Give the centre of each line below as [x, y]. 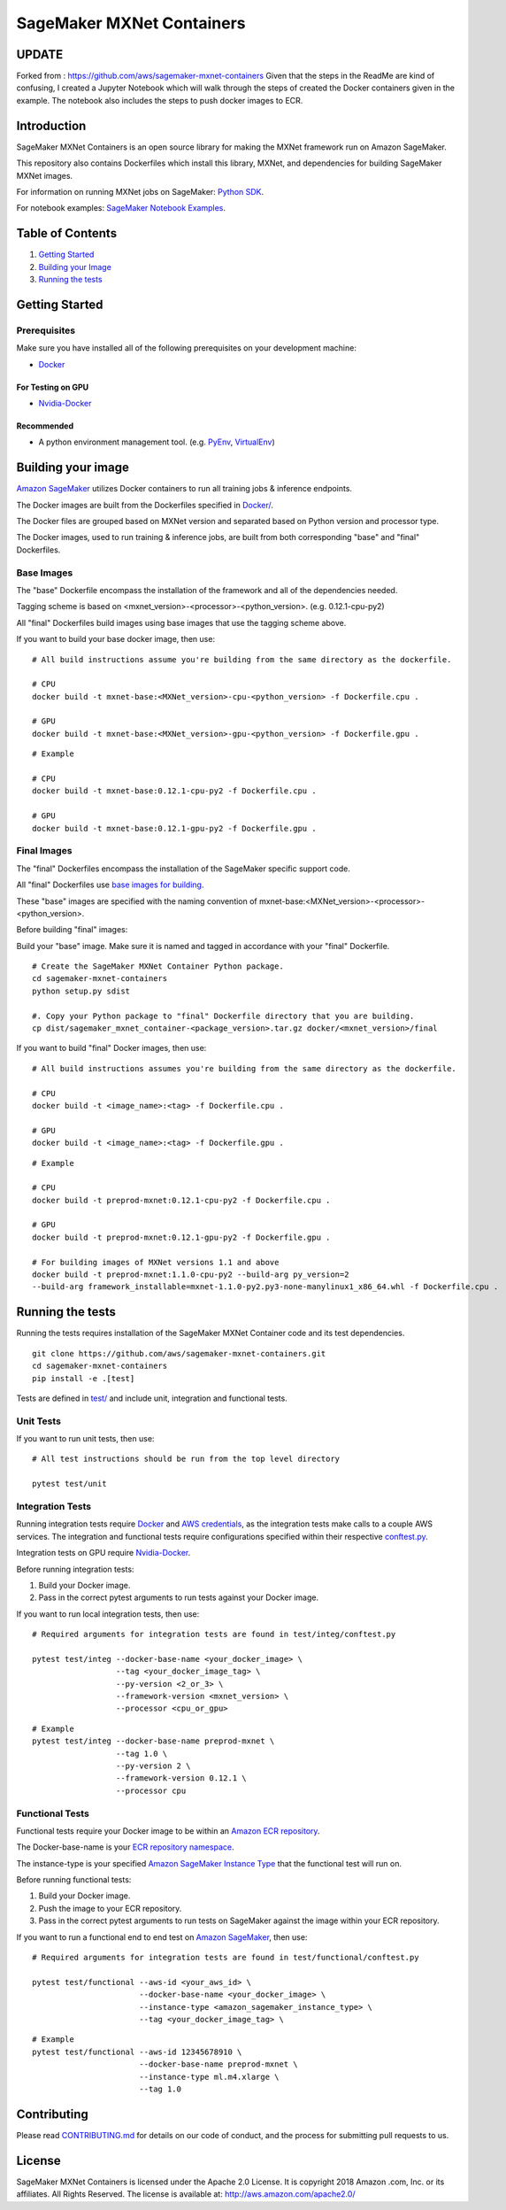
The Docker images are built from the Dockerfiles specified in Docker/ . [145, 505]
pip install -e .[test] [84, 1378]
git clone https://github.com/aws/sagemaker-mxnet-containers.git [179, 1353]
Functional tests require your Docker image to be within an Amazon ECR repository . [168, 1831]
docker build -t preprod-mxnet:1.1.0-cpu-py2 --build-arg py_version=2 [191, 1275]
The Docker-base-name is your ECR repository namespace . [125, 1847]
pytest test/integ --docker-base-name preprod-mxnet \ [153, 1741]
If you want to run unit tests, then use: [85, 1439]
